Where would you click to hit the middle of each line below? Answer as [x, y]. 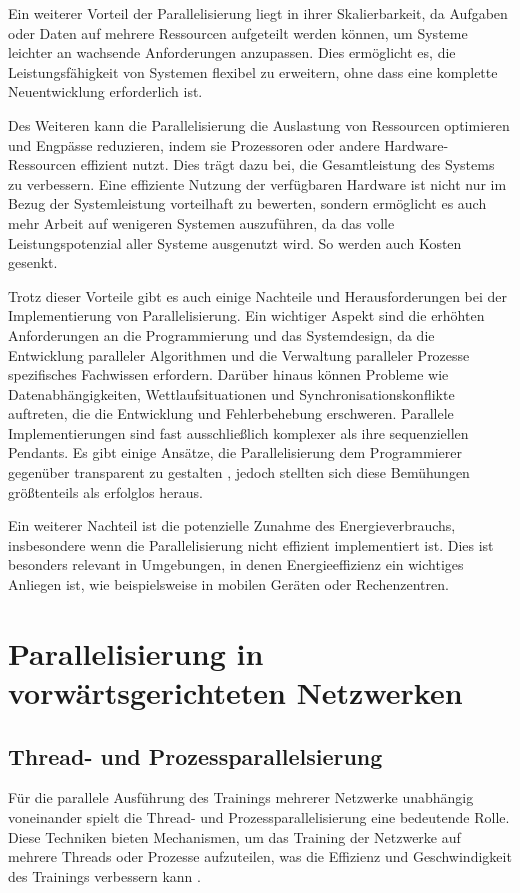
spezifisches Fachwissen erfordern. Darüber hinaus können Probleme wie [228, 374]
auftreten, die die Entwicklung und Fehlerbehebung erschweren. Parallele [231, 413]
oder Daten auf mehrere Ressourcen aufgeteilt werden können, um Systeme [238, 32]
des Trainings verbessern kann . [104, 875]
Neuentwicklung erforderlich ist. [105, 91]
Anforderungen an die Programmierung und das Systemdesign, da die [221, 334]
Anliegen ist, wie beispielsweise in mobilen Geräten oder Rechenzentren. [228, 584]
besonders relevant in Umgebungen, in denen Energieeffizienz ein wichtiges [236, 564]
